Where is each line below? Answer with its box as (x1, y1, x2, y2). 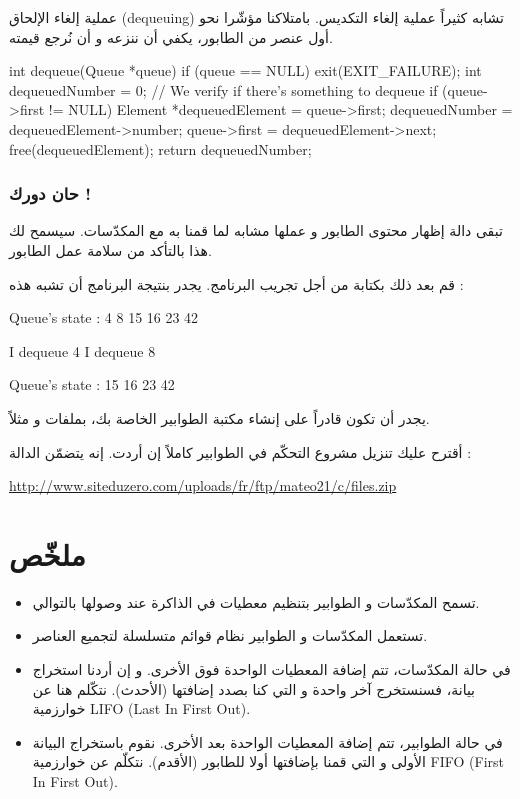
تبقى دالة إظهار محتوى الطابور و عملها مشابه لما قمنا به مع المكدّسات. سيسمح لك (9, 220, 503, 241)
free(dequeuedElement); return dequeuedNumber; (9, 138, 312, 159)
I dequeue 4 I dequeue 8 (9, 340, 156, 361)
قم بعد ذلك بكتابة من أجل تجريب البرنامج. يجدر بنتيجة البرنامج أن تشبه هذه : (9, 273, 464, 294)
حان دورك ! (9, 181, 91, 206)
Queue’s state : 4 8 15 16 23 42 (9, 307, 199, 328)
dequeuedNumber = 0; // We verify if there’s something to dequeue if (9, 79, 438, 100)
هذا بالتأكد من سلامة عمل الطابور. (9, 239, 212, 260)
